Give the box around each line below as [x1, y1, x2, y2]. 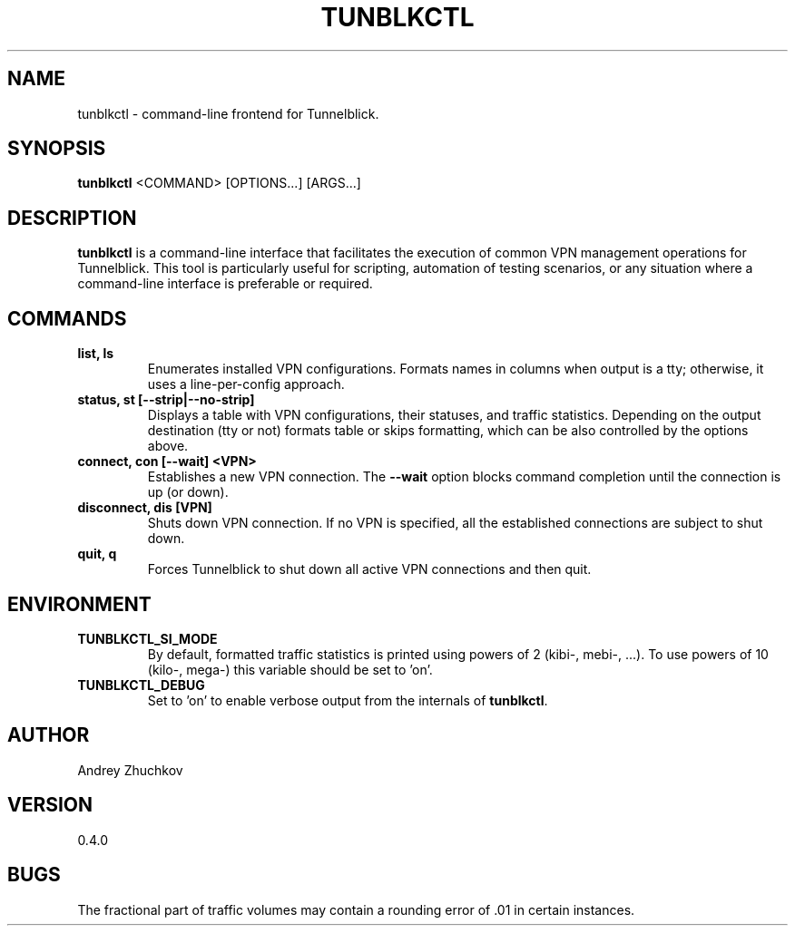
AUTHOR [7, 724, 90, 747]
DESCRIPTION [7, 206, 137, 229]
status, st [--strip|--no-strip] [77, 392, 255, 408]
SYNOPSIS [7, 137, 106, 160]
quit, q [77, 546, 117, 562]
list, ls [77, 345, 114, 362]
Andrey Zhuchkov [77, 762, 183, 778]
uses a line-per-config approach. [147, 376, 345, 393]
